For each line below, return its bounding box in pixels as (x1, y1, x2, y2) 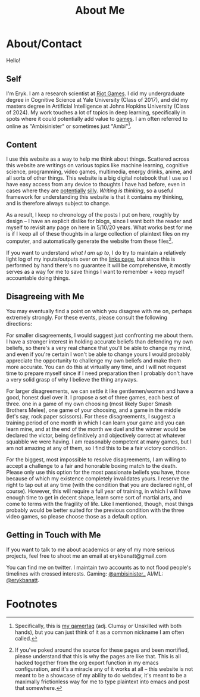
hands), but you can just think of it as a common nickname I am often (14, 629, 185, 636)
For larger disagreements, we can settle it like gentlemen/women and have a (6, 387, 193, 395)
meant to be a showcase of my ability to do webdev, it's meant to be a (14, 672, 187, 679)
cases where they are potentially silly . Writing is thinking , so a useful (6, 187, 174, 194)
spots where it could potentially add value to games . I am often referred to (6, 115, 188, 122)
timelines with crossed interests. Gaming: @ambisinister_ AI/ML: (6, 570, 164, 577)
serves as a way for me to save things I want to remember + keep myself (6, 268, 185, 275)
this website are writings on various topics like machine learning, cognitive (6, 162, 189, 169)
